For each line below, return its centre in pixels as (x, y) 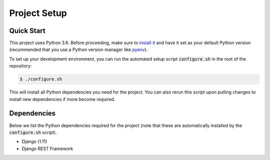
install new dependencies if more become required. (62, 99)
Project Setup (38, 13)
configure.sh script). (33, 132)
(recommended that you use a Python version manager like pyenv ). (78, 49)
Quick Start (27, 31)
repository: (20, 66)
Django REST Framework (47, 148)
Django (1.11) (34, 141)
